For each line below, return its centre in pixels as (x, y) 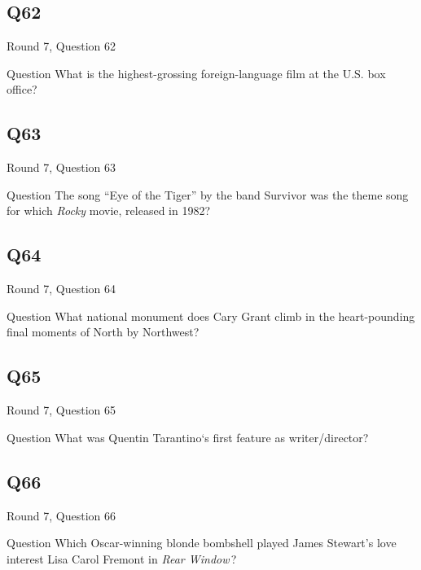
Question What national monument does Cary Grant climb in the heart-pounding (211, 316)
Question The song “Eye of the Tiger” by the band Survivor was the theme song (208, 194)
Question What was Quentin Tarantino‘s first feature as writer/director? (188, 437)
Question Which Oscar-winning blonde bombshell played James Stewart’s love (202, 543)
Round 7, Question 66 (61, 515)
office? (22, 89)
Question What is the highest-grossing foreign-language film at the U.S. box (196, 73)
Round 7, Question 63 (61, 167)
